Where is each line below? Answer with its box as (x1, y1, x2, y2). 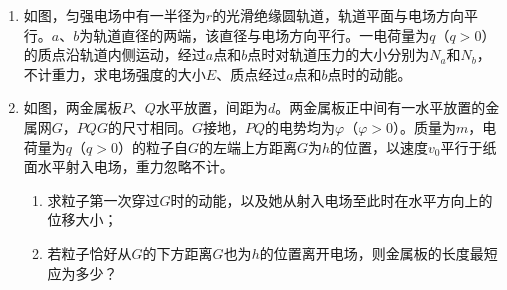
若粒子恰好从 (47, 242, 132, 263)
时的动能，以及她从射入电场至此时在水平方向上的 (170, 189, 493, 210)
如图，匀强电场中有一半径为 (23, 5, 206, 25)
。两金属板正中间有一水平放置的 (275, 97, 486, 118)
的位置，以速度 (330, 136, 429, 157)
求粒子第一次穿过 (47, 189, 160, 210)
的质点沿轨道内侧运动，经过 (23, 44, 206, 65)
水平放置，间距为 (155, 97, 268, 118)
